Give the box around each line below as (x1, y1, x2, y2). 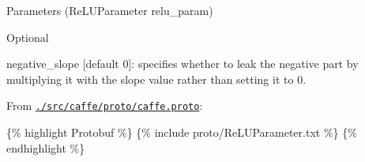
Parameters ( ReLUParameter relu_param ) (6, 2, 213, 18)
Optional (6, 28, 49, 45)
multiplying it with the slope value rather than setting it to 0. (6, 70, 307, 87)
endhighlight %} (6, 139, 85, 156)
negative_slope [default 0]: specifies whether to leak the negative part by (6, 55, 359, 72)
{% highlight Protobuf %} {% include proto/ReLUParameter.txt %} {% (6, 124, 357, 141)
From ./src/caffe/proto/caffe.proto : (6, 97, 203, 114)
